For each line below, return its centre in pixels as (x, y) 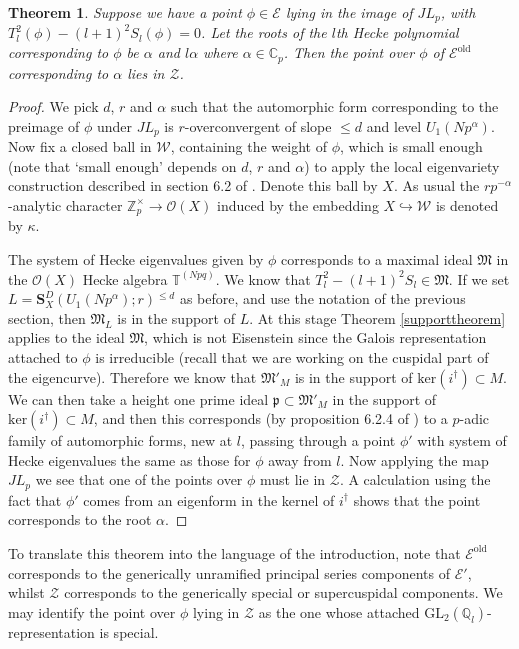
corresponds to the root (80, 519)
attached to (43, 356)
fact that (35, 499)
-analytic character (65, 204)
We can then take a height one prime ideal (138, 398)
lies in (146, 72)
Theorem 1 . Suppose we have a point (125, 12)
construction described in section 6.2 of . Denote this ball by (193, 185)
